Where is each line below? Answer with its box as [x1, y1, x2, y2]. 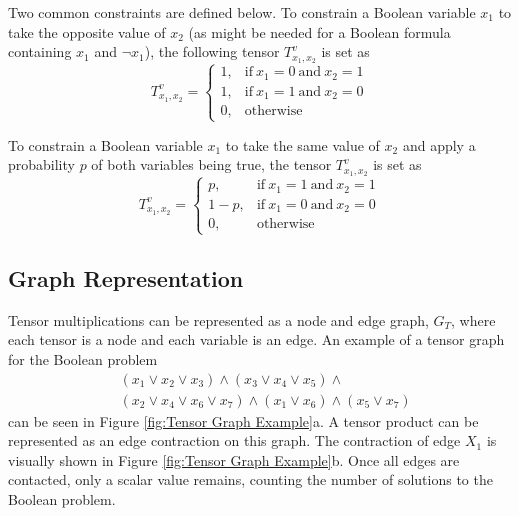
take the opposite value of [8, 21, 166, 42]
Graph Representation [8, 262, 244, 293]
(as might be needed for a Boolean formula [188, 21, 451, 42]
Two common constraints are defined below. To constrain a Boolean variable [8, 2, 476, 22]
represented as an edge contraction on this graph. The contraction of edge [8, 430, 461, 451]
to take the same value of [225, 134, 380, 155]
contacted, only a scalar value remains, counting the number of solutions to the [8, 469, 493, 490]
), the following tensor [144, 41, 280, 62]
